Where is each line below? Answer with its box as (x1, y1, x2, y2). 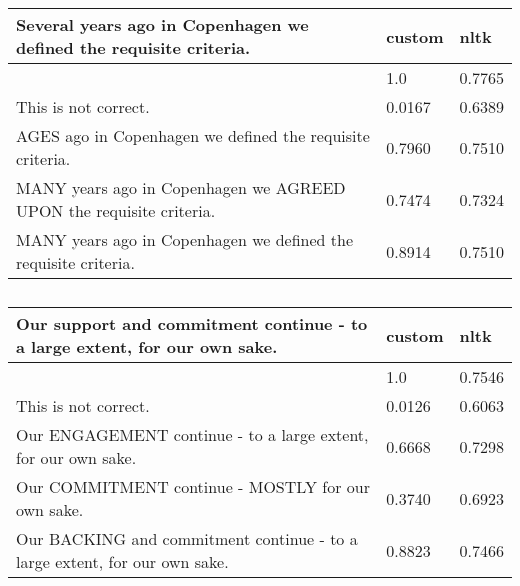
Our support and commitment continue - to (16, 312, 368, 335)
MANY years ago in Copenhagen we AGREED (16, 176, 346, 199)
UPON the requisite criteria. (16, 199, 216, 222)
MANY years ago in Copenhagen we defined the (16, 228, 354, 251)
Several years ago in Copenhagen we (16, 13, 309, 36)
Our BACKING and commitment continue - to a (16, 527, 358, 550)
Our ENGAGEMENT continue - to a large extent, (16, 423, 369, 446)
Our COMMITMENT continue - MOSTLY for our (16, 475, 370, 498)
